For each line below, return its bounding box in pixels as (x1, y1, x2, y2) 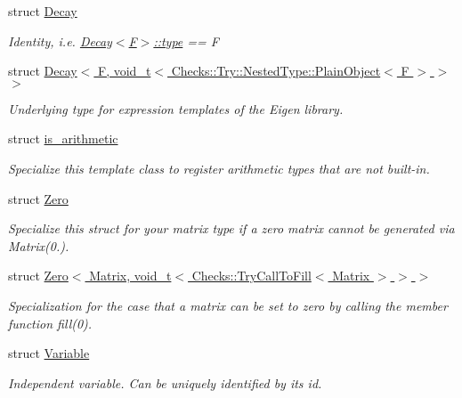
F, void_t (98, 61, 151, 80)
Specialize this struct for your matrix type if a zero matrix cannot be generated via (8, 219, 455, 238)
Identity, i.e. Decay (8, 31, 112, 50)
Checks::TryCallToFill (191, 266, 312, 285)
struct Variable (8, 344, 90, 362)
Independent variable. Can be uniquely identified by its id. (8, 373, 322, 392)
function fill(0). (8, 313, 93, 332)
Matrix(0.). (8, 236, 69, 255)
